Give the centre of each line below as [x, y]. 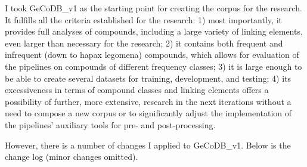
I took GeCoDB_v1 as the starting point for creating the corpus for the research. [153, 8]
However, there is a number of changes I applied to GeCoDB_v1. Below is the [148, 145]
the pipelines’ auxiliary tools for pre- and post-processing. [110, 124]
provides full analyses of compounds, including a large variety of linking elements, [154, 31]
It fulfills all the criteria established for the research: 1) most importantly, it [143, 19]
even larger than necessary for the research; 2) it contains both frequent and [144, 43]
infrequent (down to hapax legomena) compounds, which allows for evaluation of [152, 55]
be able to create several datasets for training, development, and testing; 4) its [148, 78]
